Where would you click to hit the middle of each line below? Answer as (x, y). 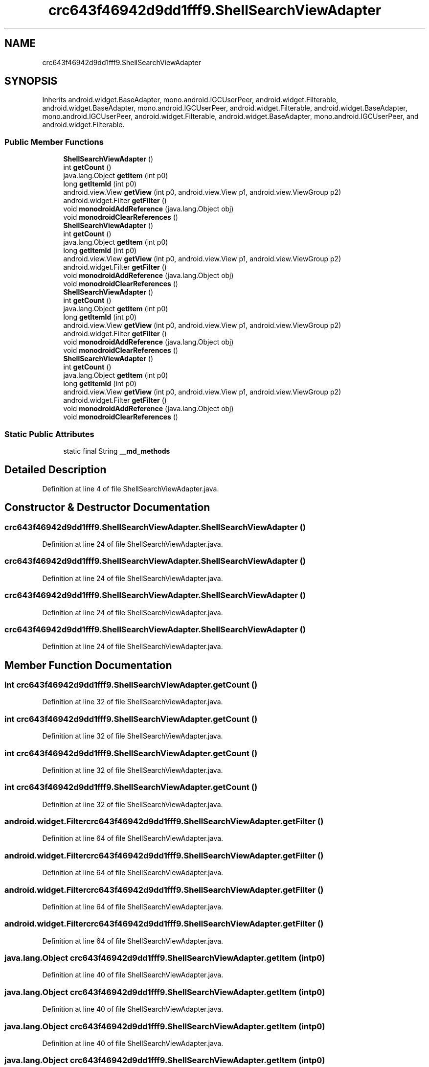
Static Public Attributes (49, 434)
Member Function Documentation (88, 665)
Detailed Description (56, 470)
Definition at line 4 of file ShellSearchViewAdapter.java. (131, 488)
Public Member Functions (54, 142)
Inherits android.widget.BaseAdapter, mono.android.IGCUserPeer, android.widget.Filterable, (190, 100)
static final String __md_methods (117, 451)
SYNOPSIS (31, 81)
